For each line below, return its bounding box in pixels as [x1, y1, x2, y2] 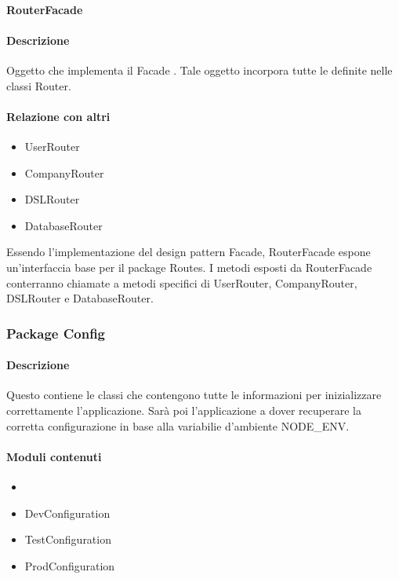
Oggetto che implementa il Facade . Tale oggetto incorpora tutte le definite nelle [6, 61, 393, 78]
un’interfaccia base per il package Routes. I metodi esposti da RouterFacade [6, 258, 372, 275]
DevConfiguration [24, 504, 111, 521]
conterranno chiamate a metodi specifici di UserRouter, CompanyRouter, [6, 274, 357, 291]
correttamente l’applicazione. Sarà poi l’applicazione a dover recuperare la [6, 401, 361, 418]
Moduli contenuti [6, 448, 102, 464]
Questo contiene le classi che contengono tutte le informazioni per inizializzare [6, 387, 382, 403]
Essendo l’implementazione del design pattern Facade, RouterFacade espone [6, 244, 371, 260]
